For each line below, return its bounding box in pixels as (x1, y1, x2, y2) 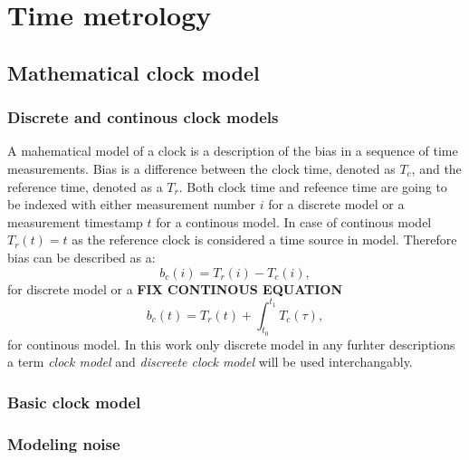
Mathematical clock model (7, 58, 260, 86)
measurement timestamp (7, 212, 143, 231)
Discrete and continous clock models (7, 106, 279, 129)
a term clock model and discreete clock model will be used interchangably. (7, 352, 413, 371)
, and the (411, 158, 462, 177)
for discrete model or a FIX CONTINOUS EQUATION (7, 279, 342, 298)
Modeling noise (7, 432, 120, 455)
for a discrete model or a (268, 195, 405, 214)
